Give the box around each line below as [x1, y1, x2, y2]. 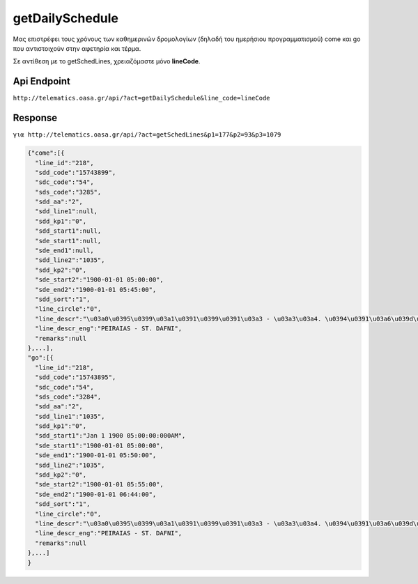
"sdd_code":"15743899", [35, 168, 116, 176]
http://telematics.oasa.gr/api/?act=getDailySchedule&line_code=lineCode [13, 94, 271, 102]
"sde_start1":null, [35, 237, 102, 245]
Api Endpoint [13, 75, 71, 87]
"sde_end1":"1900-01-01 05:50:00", [35, 452, 157, 459]
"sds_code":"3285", [35, 188, 102, 196]
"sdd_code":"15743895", [35, 374, 116, 381]
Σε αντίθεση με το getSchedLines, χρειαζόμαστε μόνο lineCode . [13, 57, 201, 66]
